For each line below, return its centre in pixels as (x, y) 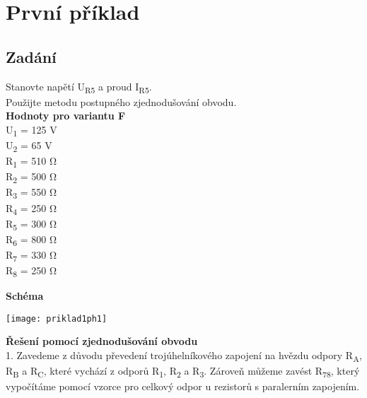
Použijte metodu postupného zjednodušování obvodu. (121, 101)
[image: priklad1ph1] (57, 318)
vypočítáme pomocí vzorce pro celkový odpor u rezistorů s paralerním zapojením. (183, 386)
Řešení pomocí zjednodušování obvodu (102, 341)
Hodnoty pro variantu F (66, 116)
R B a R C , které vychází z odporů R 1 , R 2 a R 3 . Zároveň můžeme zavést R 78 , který (183, 371)
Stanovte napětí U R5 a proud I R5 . (79, 87)
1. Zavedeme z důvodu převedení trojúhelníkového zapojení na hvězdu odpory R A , (184, 356)
